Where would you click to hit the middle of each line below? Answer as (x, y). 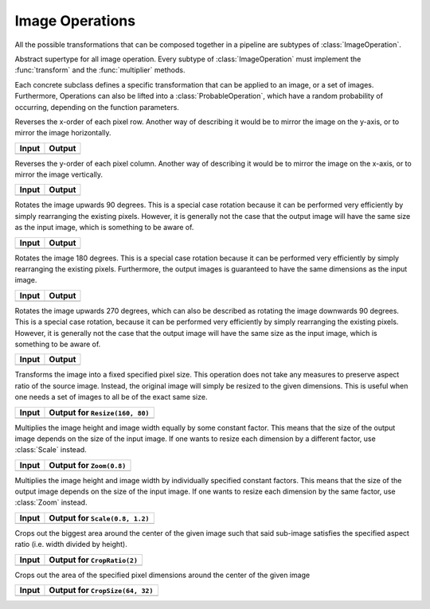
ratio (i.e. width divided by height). (71, 545)
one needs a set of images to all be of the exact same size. (111, 397)
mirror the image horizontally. (63, 133)
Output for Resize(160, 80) (99, 412)
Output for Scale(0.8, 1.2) (99, 517)
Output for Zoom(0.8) (88, 465)
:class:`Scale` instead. (51, 450)
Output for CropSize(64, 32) (101, 591)
